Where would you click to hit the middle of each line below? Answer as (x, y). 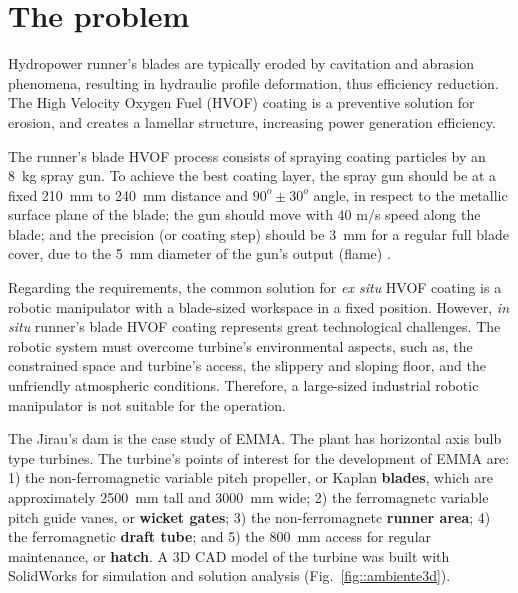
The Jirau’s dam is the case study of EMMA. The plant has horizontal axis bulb (255, 438)
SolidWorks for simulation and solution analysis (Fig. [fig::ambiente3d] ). (229, 575)
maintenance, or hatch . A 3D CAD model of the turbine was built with (229, 555)
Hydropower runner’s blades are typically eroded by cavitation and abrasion (241, 63)
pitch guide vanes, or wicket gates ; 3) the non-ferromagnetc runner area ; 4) (249, 516)
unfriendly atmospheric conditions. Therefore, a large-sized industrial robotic (243, 385)
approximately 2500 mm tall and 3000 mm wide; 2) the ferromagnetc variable (248, 497)
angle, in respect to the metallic (410, 194)
